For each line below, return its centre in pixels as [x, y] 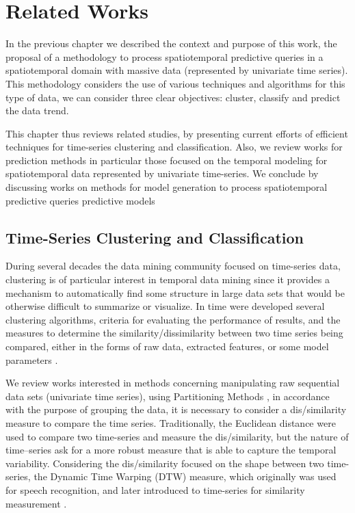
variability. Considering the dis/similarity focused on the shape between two [165, 463]
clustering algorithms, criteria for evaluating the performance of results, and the [173, 319]
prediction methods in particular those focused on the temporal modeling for [167, 160]
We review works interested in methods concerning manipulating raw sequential [173, 383]
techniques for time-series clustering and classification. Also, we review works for [174, 147]
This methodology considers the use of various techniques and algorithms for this [175, 83]
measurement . [36, 503]
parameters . [32, 359]
